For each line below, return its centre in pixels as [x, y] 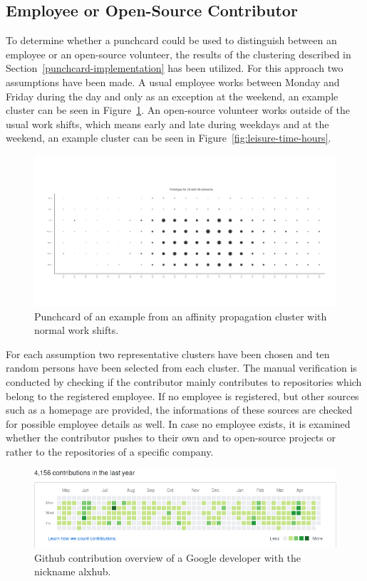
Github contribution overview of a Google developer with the [168, 557]
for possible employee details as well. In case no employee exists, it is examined [178, 423]
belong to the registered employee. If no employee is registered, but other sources [182, 396]
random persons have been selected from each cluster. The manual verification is [181, 368]
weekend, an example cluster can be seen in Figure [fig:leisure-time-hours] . [169, 138]
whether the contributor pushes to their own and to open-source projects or [171, 438]
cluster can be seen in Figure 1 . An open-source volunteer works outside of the [178, 110]
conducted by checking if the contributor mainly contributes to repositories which [184, 381]
